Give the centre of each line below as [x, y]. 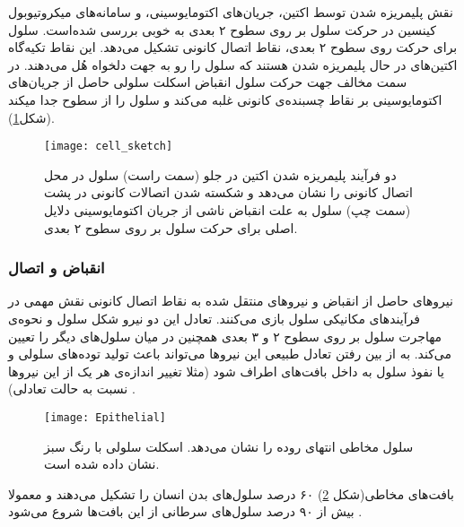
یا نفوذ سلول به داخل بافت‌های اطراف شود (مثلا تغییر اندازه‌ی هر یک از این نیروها [226, 371]
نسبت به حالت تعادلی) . [72, 389]
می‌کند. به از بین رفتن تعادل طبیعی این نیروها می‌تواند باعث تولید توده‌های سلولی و [230, 354]
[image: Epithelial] [105, 417]
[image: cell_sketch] [109, 147]
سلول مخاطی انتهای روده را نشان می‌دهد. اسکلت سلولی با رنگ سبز [229, 446]
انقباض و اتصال [57, 268]
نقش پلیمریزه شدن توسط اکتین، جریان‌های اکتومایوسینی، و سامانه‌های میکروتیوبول [231, 12]
